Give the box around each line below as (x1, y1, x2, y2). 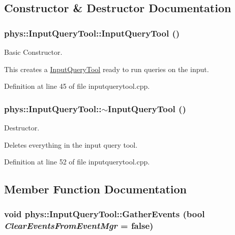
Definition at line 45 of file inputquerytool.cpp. (4, 81, 150, 91)
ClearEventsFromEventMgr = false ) (4, 219, 154, 232)
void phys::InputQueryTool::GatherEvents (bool (4, 208, 205, 220)
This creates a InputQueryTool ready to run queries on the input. (4, 63, 209, 74)
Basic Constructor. (4, 47, 63, 57)
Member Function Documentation (4, 181, 187, 197)
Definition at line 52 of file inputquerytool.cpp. (4, 156, 150, 167)
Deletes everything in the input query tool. (4, 139, 138, 150)
